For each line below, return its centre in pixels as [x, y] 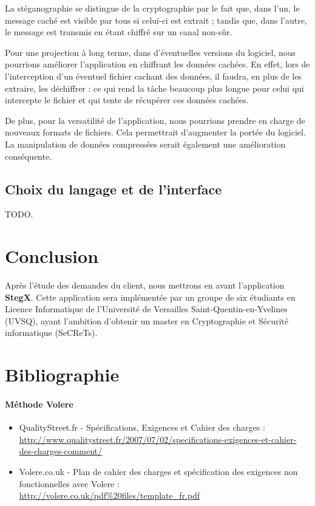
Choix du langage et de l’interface [113, 189]
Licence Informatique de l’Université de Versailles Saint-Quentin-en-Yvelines [146, 309]
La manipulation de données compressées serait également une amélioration [145, 144]
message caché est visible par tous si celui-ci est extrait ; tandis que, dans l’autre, [156, 20]
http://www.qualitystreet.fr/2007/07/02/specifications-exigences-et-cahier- [158, 439]
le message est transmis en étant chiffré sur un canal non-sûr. [119, 32]
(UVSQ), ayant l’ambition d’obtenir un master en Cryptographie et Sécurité [147, 320]
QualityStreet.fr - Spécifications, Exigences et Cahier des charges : [142, 427]
